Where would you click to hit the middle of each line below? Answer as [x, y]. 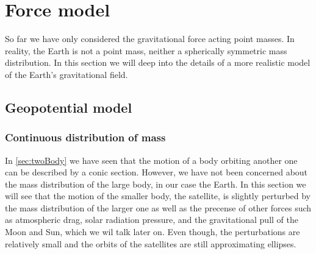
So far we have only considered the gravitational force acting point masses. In [150, 39]
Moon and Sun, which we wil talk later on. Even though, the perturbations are [153, 232]
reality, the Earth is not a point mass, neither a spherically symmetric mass [146, 50]
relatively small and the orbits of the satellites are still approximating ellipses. [151, 243]
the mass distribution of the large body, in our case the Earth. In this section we [156, 184]
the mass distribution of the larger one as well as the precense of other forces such [158, 207]
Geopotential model [69, 107]
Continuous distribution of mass [85, 137]
